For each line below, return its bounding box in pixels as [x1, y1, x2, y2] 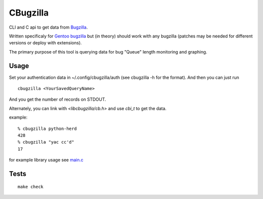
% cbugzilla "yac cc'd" [18, 139, 75, 145]
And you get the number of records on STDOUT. [9, 96, 107, 102]
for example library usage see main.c [9, 157, 84, 163]
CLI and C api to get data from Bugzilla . [9, 24, 88, 30]
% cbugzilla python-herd [18, 126, 77, 131]
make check [18, 184, 44, 189]
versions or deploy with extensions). [9, 40, 82, 46]
